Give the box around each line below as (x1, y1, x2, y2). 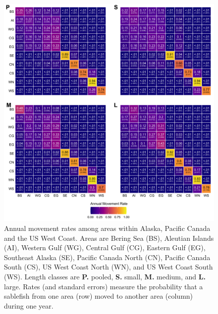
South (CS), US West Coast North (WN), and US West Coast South (4, 262, 213, 272)
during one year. (4, 300, 54, 311)
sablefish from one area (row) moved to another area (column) (4, 291, 193, 301)
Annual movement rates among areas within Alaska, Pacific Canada (4, 223, 211, 233)
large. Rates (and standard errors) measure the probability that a (4, 281, 203, 291)
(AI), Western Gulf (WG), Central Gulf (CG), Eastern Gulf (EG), (4, 242, 206, 253)
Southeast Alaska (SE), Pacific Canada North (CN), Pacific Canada (4, 252, 211, 262)
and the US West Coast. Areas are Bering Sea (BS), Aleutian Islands (4, 232, 214, 243)
